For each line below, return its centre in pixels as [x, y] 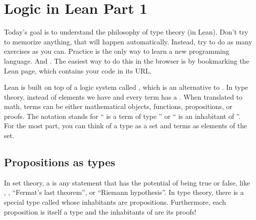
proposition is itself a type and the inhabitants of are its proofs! [100, 211]
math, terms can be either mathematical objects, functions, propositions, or [118, 106]
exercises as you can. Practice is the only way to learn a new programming [117, 51]
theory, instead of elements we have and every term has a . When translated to [123, 96]
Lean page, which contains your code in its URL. [78, 70]
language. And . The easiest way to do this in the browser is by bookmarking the [127, 60]
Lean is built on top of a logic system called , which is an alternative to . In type [126, 87]
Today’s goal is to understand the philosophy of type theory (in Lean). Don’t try [126, 32]
